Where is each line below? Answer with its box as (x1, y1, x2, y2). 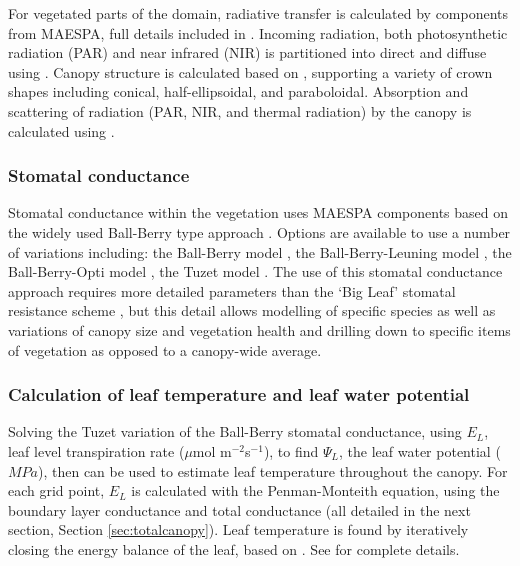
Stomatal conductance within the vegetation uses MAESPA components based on (8, 202, 509, 223)
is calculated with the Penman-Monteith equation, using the (131, 480, 500, 501)
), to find (263, 440, 319, 461)
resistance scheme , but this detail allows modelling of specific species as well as (8, 300, 496, 321)
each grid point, (8, 480, 105, 501)
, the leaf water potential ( (339, 440, 501, 461)
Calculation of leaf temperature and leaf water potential (8, 382, 470, 407)
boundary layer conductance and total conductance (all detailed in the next (8, 499, 471, 520)
